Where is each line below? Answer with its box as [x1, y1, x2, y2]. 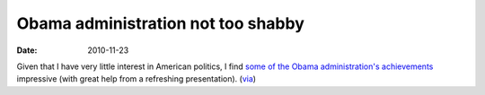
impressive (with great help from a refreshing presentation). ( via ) [16, 73, 256, 84]
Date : [16, 45, 38, 56]
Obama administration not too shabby [16, 13, 305, 33]
